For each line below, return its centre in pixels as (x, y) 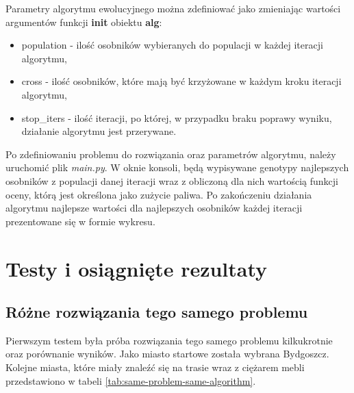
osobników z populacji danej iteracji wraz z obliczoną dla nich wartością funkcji (172, 180)
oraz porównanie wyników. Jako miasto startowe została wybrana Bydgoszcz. (167, 354)
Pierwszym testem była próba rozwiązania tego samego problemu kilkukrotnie (169, 340)
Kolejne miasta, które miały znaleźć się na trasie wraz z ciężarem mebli (155, 367)
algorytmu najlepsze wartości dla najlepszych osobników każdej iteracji (154, 208)
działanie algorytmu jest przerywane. (99, 131)
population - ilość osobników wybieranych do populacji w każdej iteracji (172, 45)
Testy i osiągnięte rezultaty (137, 268)
